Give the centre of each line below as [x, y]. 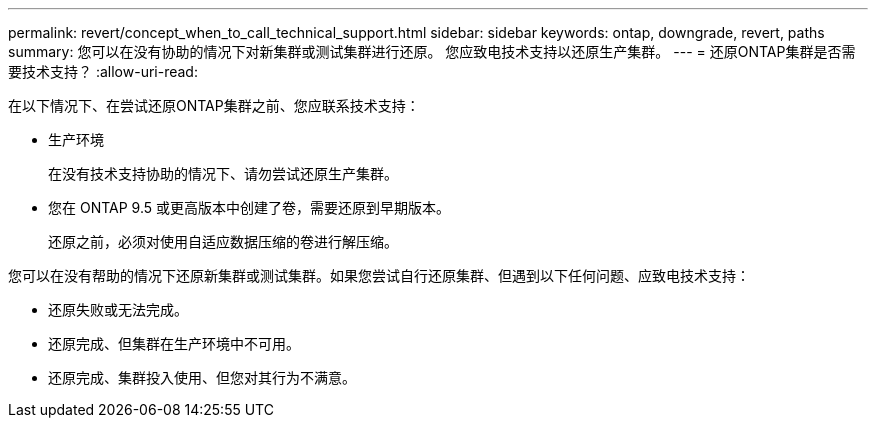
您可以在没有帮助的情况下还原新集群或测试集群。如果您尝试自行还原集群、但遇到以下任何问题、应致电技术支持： [379, 275]
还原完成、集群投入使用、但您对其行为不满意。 [202, 377]
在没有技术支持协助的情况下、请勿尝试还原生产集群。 [223, 173]
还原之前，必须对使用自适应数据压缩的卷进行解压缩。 [223, 241]
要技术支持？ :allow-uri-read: [103, 71]
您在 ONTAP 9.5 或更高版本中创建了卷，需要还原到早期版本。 [249, 207]
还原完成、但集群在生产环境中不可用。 [174, 343]
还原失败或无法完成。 [118, 309]
